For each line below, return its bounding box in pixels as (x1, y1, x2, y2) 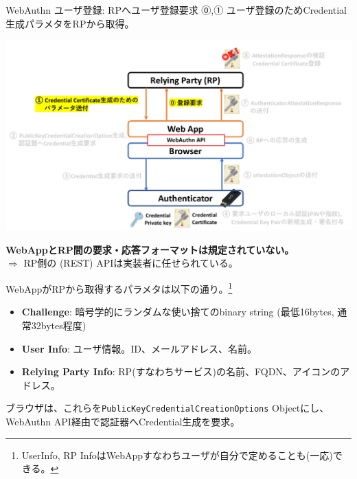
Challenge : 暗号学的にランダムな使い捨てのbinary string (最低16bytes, (21, 304, 334, 319)
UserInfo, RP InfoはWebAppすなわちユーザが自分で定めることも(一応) (21, 447, 333, 462)
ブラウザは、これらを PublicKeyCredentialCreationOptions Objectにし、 (5, 401, 330, 415)
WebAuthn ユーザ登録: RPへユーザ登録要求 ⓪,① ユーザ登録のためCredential (5, 3, 347, 16)
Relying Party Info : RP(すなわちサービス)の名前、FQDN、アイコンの (21, 364, 341, 379)
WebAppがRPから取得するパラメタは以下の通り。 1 (5, 280, 233, 296)
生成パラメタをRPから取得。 (5, 16, 135, 30)
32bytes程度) (31, 318, 87, 332)
